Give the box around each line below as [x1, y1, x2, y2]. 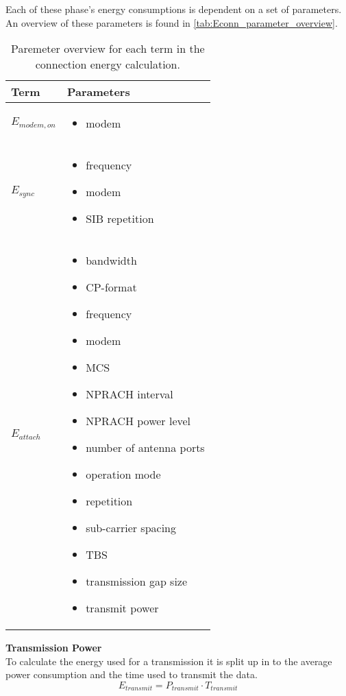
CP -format [86, 279, 137, 296]
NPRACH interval [86, 386, 173, 403]
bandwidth [86, 252, 137, 269]
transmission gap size [86, 573, 188, 590]
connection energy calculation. [35, 56, 180, 73]
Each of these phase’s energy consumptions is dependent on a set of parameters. [5, 2, 342, 16]
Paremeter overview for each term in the [11, 40, 205, 57]
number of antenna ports [86, 440, 205, 456]
